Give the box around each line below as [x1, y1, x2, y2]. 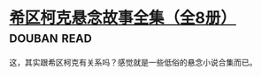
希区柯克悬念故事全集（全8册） [9, 8, 237, 28]
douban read [9, 27, 93, 47]
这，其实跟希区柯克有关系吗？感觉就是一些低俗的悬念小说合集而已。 [9, 57, 257, 67]
